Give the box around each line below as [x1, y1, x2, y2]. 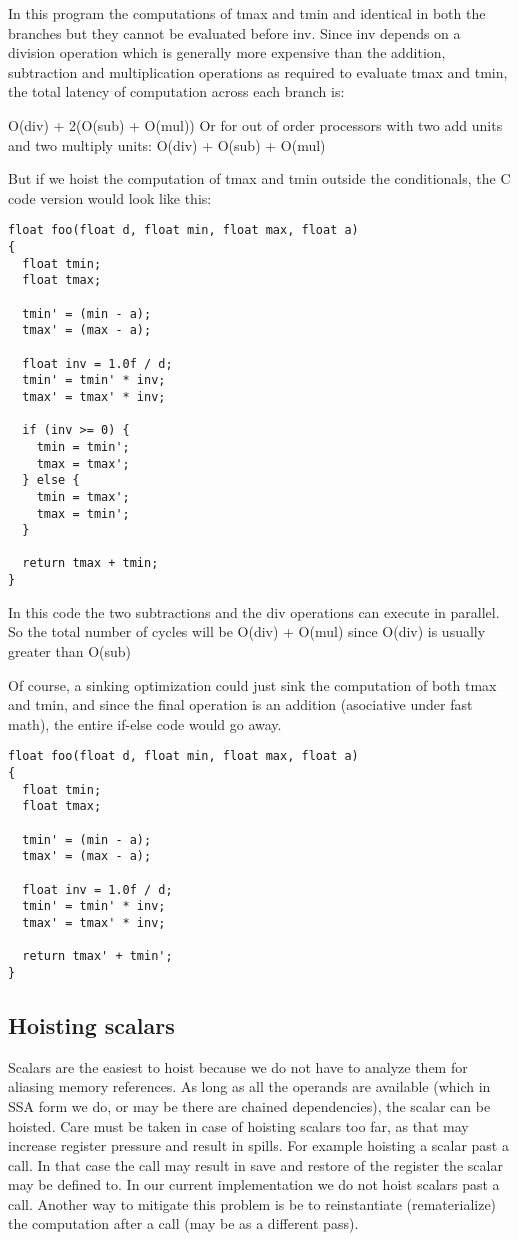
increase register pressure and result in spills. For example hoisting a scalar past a [8, 1135, 509, 1156]
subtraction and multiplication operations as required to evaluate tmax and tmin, [8, 61, 508, 82]
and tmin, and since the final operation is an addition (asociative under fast [8, 694, 473, 715]
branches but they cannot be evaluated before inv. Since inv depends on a [8, 22, 461, 43]
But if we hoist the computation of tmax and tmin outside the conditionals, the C [8, 168, 511, 189]
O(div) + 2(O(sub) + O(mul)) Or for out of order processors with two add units [8, 114, 503, 135]
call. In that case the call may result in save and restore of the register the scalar [8, 1154, 503, 1175]
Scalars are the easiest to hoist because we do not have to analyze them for [8, 1056, 468, 1077]
